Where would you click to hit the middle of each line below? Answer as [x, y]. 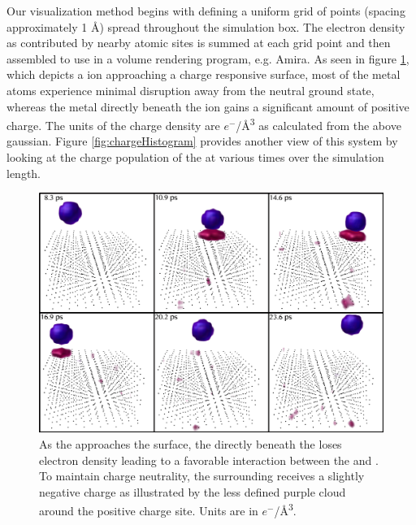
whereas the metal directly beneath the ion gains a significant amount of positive [208, 106]
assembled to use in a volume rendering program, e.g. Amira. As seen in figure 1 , [208, 58]
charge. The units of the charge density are [113, 125]
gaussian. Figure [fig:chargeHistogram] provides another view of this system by [202, 141]
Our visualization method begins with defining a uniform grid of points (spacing [206, 11]
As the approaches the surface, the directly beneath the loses [191, 444]
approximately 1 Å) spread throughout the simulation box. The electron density [206, 26]
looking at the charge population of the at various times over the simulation [195, 157]
